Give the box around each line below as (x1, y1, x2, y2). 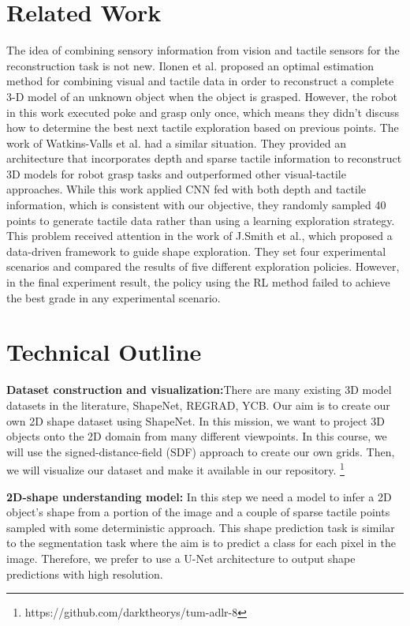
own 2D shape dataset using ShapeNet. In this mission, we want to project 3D (6, 412, 385, 429)
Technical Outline (6, 335, 202, 368)
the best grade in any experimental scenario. (6, 289, 221, 306)
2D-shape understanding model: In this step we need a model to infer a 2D (6, 488, 392, 504)
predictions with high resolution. (6, 565, 163, 582)
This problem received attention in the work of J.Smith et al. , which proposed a (6, 227, 393, 244)
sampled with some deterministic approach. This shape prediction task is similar (6, 519, 395, 535)
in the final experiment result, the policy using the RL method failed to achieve (6, 274, 390, 291)
